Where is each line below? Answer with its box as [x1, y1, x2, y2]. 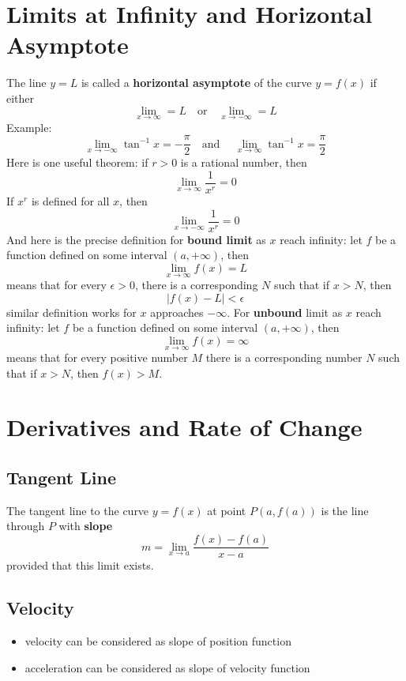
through [6, 517, 45, 534]
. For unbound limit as [227, 303, 343, 320]
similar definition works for [6, 303, 137, 320]
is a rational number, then [180, 154, 307, 171]
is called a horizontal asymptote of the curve [81, 74, 312, 91]
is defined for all [31, 193, 110, 209]
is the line [321, 502, 369, 518]
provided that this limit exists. [6, 557, 154, 574]
